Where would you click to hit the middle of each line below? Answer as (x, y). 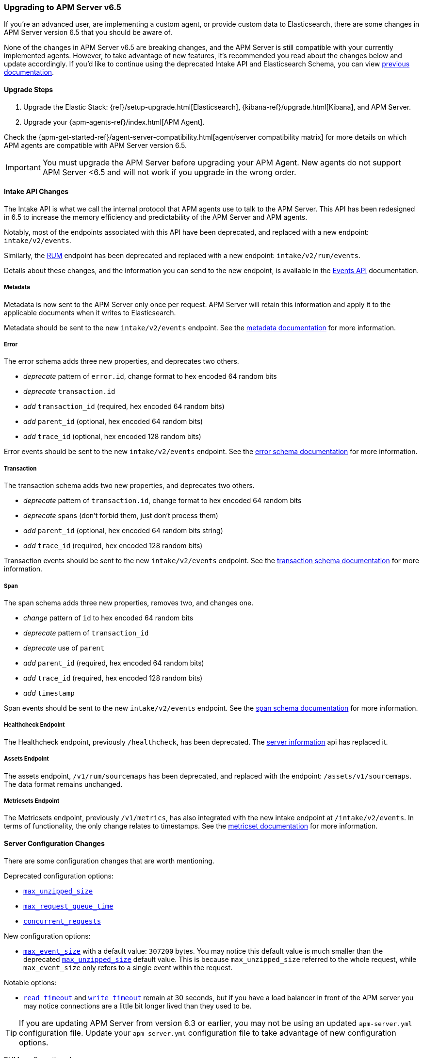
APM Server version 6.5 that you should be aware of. (88, 33)
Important (23, 167)
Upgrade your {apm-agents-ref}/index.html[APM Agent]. (114, 122)
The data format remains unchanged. (63, 784)
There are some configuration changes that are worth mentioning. (109, 861)
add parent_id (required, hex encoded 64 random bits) (114, 663)
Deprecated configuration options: (59, 876)
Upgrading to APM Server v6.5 (63, 7)
